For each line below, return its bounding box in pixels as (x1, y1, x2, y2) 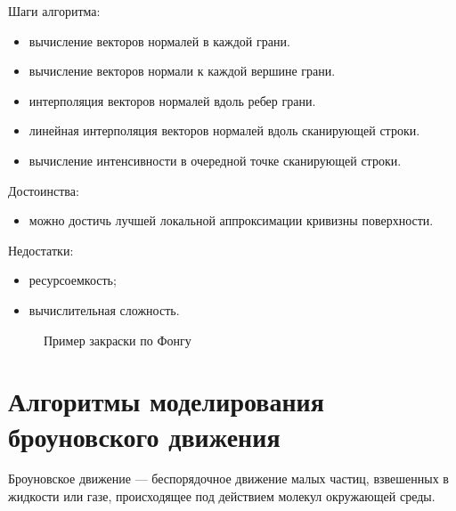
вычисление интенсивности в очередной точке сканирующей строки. (28, 150, 402, 169)
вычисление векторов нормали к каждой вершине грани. (28, 61, 336, 80)
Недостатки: (8, 240, 74, 259)
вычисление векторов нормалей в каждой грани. (28, 31, 290, 50)
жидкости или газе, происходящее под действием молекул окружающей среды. (8, 487, 436, 506)
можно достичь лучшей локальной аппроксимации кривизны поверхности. (28, 211, 434, 230)
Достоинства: (8, 181, 79, 199)
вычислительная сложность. (28, 300, 180, 319)
